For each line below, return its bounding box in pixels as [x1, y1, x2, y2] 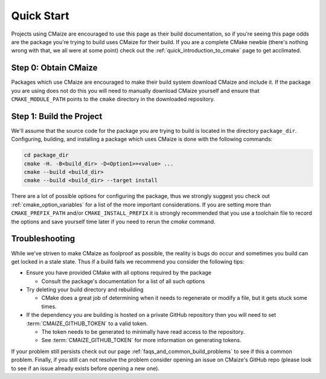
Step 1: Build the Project [11, 111, 103, 121]
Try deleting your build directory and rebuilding [26, 286, 144, 293]
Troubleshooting [11, 234, 75, 244]
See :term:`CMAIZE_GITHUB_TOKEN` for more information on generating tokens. [41, 337, 241, 344]
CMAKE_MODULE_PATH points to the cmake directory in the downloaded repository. [11, 95, 216, 103]
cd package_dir [24, 151, 69, 159]
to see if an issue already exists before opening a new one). [11, 365, 160, 372]
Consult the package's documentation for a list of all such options [41, 278, 205, 285]
